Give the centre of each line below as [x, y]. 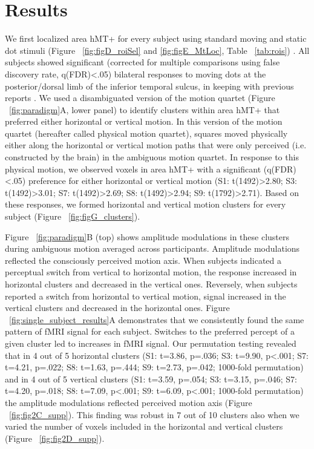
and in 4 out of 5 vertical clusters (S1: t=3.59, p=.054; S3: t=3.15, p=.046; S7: [151, 379]
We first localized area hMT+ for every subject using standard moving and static [156, 38]
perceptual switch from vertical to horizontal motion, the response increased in [151, 272]
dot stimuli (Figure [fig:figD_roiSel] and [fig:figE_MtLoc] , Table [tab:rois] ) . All [157, 50]
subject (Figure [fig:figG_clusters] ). [73, 216]
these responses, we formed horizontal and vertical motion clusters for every [146, 204]
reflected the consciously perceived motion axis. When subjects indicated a [143, 260]
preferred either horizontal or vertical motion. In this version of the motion [144, 121]
